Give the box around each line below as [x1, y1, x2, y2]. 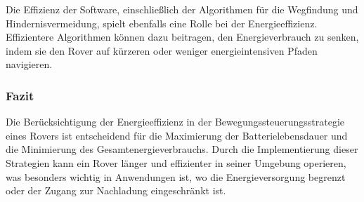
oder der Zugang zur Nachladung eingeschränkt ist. [6, 183, 226, 198]
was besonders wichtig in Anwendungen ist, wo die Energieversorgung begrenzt [6, 169, 346, 184]
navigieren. [6, 57, 53, 72]
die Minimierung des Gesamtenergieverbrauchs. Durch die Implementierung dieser [6, 142, 358, 156]
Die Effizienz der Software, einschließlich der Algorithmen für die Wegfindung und [6, 2, 358, 16]
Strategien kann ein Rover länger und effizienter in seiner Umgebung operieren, [6, 155, 346, 170]
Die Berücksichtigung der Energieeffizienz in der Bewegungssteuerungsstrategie [6, 114, 345, 129]
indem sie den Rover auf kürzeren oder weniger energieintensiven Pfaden [6, 43, 318, 58]
